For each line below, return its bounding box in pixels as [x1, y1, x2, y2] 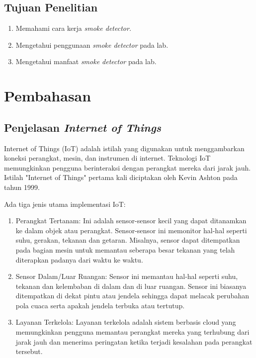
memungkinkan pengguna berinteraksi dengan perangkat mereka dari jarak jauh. [4, 162, 251, 173]
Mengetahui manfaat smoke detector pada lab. [15, 56, 157, 67]
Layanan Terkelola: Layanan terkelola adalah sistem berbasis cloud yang [15, 317, 236, 327]
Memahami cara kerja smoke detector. [15, 23, 132, 33]
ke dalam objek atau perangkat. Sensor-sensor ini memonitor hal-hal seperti [15, 225, 247, 235]
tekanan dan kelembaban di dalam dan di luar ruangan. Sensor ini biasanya [15, 280, 247, 291]
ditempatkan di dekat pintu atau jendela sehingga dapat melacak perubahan [15, 290, 249, 301]
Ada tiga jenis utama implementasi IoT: [4, 198, 126, 209]
